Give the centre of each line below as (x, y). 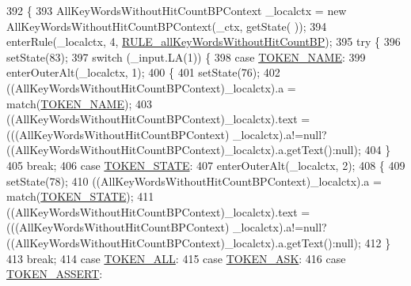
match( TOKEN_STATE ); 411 (80, 196)
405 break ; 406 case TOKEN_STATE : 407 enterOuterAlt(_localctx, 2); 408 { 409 (206, 165)
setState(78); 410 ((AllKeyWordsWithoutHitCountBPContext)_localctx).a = (194, 181)
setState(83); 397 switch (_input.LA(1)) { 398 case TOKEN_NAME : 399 (186, 56)
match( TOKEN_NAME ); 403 (79, 103)
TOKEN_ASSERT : (55, 274)
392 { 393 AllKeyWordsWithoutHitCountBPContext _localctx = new (177, 10)
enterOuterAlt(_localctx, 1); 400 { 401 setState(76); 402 (143, 72)
